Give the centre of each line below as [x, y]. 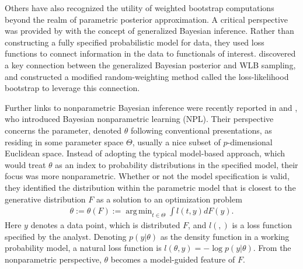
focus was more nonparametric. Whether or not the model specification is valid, [147, 176]
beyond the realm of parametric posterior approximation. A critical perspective [147, 19]
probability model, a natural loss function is [83, 248]
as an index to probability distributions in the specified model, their [177, 164]
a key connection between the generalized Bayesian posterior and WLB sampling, [150, 64]
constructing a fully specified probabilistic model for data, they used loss [135, 42]
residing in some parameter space [64, 142]
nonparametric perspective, [53, 259]
